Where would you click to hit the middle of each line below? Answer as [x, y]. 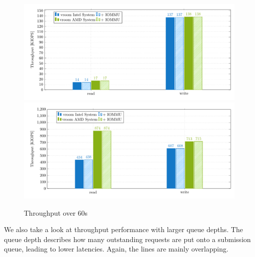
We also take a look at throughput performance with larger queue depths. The [124, 229]
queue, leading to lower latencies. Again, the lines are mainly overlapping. [116, 249]
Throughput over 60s [56, 212]
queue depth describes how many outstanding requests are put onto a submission [127, 239]
